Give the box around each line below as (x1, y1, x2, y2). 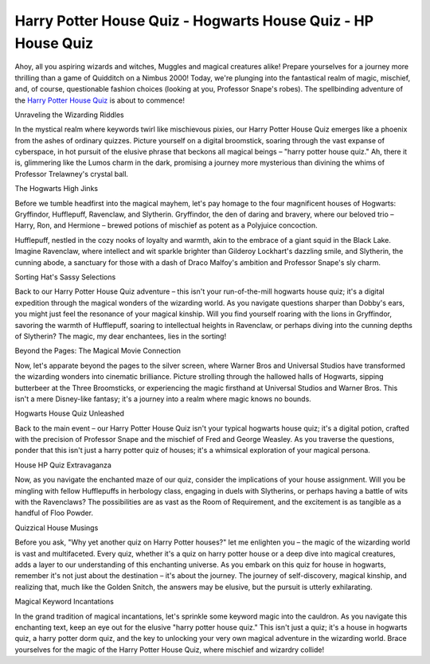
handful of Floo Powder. (14, 508, 94, 518)
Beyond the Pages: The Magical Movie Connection (14, 346, 181, 356)
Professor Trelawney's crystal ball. (14, 169, 129, 178)
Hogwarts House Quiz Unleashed (14, 408, 125, 418)
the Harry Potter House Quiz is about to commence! (14, 96, 185, 105)
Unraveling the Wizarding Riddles (14, 110, 124, 119)
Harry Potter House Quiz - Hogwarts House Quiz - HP (14, 12, 374, 29)
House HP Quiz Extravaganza (14, 460, 111, 470)
